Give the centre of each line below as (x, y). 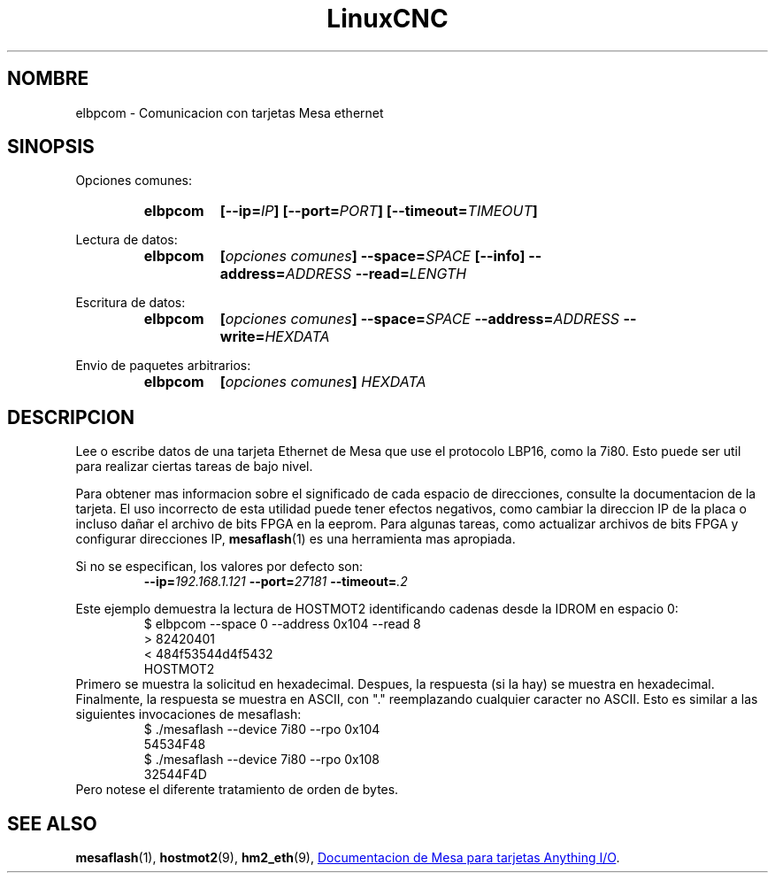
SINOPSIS (51, 147)
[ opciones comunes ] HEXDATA (323, 382)
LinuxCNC (387, 19)
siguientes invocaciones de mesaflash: (188, 714)
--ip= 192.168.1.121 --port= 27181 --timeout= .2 (276, 582)
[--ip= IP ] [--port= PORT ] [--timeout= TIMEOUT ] (379, 211)
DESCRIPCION (71, 417)
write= (242, 337)
